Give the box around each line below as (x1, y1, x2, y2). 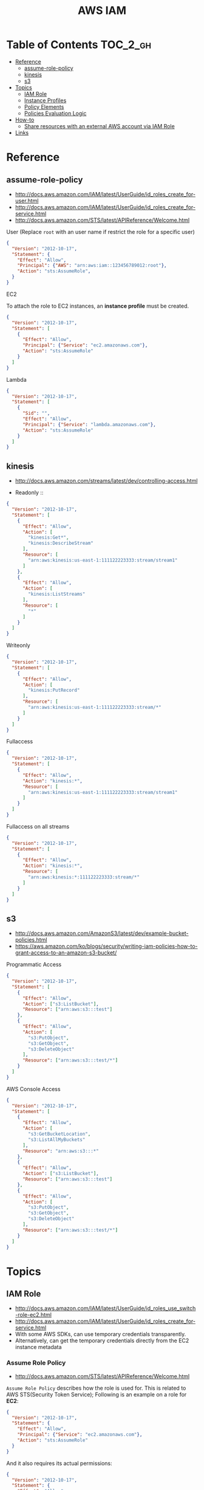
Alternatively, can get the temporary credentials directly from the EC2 (15, 1337, 189, 1344)
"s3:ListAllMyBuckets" (28, 1136, 86, 1143)
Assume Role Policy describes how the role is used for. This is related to (6, 1384, 186, 1392)
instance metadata (15, 1343, 62, 1351)
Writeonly (6, 642, 30, 649)
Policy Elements (24, 103, 64, 110)
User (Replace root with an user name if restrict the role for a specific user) (6, 228, 195, 235)
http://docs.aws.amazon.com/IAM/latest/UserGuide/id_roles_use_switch (15, 1305, 196, 1312)
